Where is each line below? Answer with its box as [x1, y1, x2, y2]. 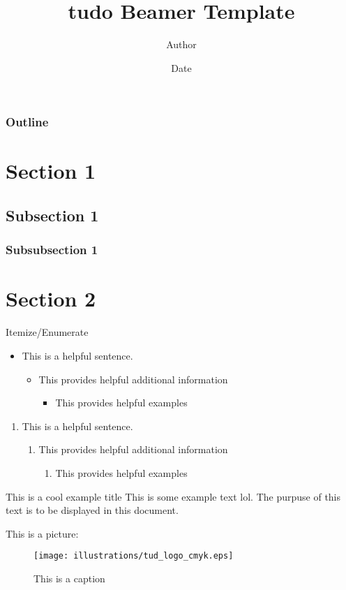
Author [166, 37, 197, 52]
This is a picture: [6, 526, 79, 540]
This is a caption [33, 570, 105, 585]
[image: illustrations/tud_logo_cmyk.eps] [33, 551, 234, 561]
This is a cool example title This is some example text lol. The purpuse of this [6, 489, 341, 503]
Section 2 [6, 284, 96, 313]
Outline [6, 113, 49, 131]
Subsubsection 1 [6, 241, 98, 258]
